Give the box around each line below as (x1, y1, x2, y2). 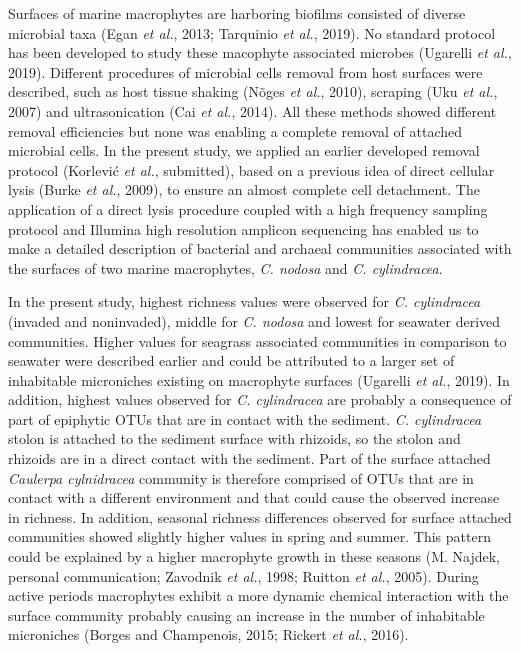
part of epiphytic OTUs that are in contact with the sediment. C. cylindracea (8, 408, 482, 429)
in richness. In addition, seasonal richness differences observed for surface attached (8, 506, 512, 527)
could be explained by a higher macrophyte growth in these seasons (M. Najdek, (8, 546, 500, 567)
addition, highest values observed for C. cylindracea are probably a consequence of (8, 389, 512, 410)
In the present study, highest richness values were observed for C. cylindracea (8, 291, 481, 312)
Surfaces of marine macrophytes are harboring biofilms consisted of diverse (8, 3, 466, 23)
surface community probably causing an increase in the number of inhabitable (8, 604, 485, 625)
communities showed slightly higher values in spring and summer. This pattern (8, 526, 491, 547)
